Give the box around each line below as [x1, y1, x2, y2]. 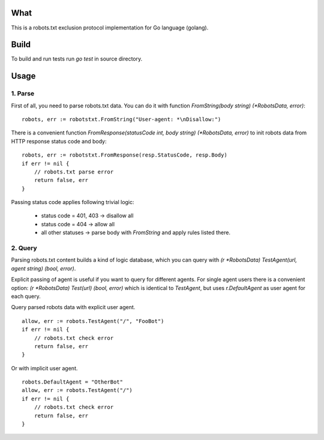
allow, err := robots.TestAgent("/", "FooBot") [22, 318, 164, 324]
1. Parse [11, 89, 35, 98]
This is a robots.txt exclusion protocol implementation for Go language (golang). [11, 24, 209, 31]
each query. [11, 292, 41, 300]
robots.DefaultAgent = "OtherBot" [22, 379, 123, 385]
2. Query [11, 244, 37, 252]
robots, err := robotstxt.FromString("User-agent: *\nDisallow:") [22, 116, 221, 122]
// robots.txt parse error [34, 168, 114, 175]
